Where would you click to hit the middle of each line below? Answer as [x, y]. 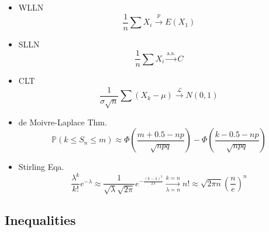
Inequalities [40, 220]
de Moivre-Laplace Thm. [63, 122]
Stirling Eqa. [41, 167]
